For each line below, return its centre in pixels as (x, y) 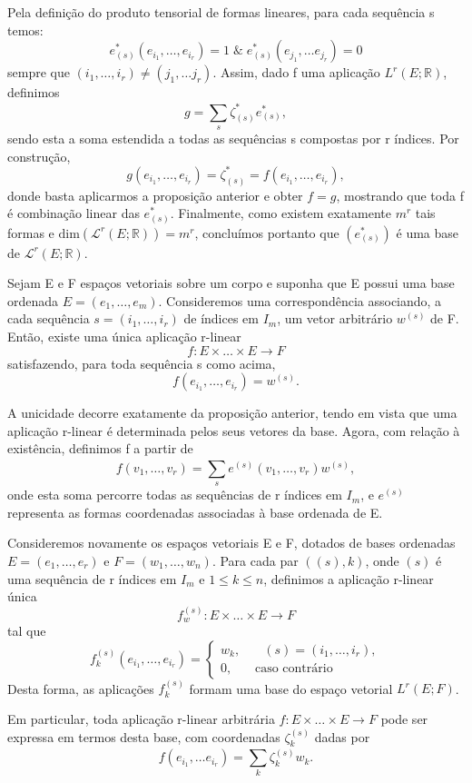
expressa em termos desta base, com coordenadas (144, 736)
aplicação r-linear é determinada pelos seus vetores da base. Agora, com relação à (234, 430)
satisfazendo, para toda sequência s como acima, (142, 363)
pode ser (404, 718)
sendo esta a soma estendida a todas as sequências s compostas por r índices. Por (233, 138)
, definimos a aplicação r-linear (349, 578)
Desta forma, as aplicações (81, 688)
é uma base (428, 232)
